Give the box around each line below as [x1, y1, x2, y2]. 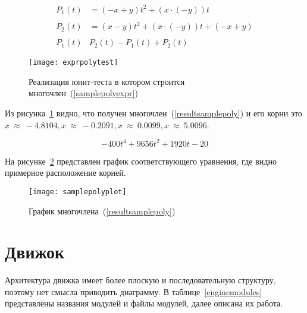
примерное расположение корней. [5, 166, 126, 179]
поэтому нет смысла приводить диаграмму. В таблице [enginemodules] [5, 285, 262, 298]
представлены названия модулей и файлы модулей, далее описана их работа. [5, 297, 283, 309]
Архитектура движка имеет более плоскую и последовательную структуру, [5, 274, 276, 286]
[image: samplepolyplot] [29, 187, 127, 196]
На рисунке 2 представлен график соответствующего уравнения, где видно [5, 154, 277, 167]
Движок [5, 239, 65, 264]
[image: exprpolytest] [29, 58, 118, 67]
